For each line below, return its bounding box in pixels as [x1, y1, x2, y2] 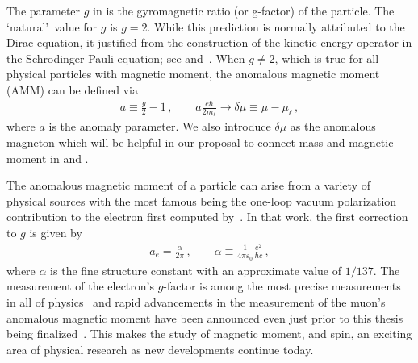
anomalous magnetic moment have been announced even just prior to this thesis [6, 309, 403, 326]
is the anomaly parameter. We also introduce [48, 118, 271, 135]
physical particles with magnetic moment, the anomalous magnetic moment [6, 65, 380, 82]
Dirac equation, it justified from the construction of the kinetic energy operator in [6, 34, 412, 51]
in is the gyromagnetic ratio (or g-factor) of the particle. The [93, 2, 395, 19]
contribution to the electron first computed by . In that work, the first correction [6, 208, 408, 225]
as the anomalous [290, 118, 376, 135]
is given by [29, 223, 82, 240]
